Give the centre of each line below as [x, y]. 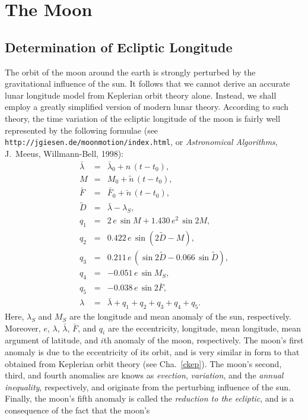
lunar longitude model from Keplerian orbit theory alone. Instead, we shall [141, 95]
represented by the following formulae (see [82, 130]
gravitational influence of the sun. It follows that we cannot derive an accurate [147, 83]
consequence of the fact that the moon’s [77, 410]
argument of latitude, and [52, 340]
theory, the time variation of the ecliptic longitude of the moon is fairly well [143, 118]
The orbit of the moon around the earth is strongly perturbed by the [130, 72]
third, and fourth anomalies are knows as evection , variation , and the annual [144, 375]
